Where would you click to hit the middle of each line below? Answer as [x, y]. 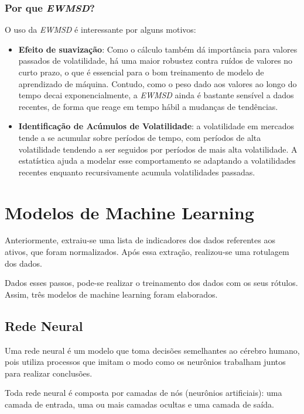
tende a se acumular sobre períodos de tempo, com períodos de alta [140, 137]
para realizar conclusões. [49, 373]
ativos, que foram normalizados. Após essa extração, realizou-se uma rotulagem [147, 252]
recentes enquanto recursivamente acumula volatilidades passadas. [137, 172]
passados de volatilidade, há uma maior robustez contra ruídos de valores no [156, 61]
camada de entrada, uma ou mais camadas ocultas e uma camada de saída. [139, 404]
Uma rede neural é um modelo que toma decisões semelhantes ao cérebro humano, [152, 350]
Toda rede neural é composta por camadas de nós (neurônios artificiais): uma [144, 393]
